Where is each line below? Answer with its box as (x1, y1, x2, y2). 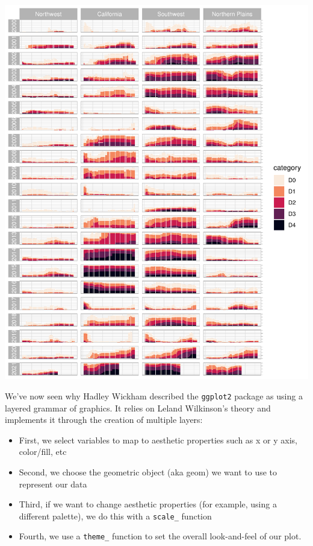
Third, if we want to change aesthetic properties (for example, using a (19, 498, 277, 510)
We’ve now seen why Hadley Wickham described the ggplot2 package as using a (5, 389, 303, 402)
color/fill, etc (19, 445, 67, 458)
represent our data (19, 477, 87, 490)
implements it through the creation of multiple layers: (5, 413, 203, 426)
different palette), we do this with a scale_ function (19, 509, 212, 522)
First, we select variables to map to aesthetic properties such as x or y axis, (19, 433, 297, 446)
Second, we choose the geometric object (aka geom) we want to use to (19, 465, 277, 478)
